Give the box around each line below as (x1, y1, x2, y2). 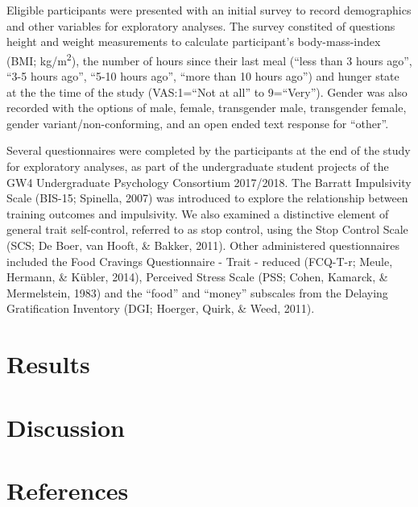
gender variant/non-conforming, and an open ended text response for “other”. (6, 114, 389, 131)
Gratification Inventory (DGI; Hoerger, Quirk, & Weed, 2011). (6, 300, 315, 317)
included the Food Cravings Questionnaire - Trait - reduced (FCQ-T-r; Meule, (6, 252, 393, 269)
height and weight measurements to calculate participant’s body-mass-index (6, 33, 381, 50)
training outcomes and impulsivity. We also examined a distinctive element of (6, 205, 389, 222)
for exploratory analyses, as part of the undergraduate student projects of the (6, 158, 389, 174)
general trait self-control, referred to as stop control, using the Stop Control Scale (6, 221, 408, 238)
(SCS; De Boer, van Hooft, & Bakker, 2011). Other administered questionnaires (6, 236, 399, 253)
